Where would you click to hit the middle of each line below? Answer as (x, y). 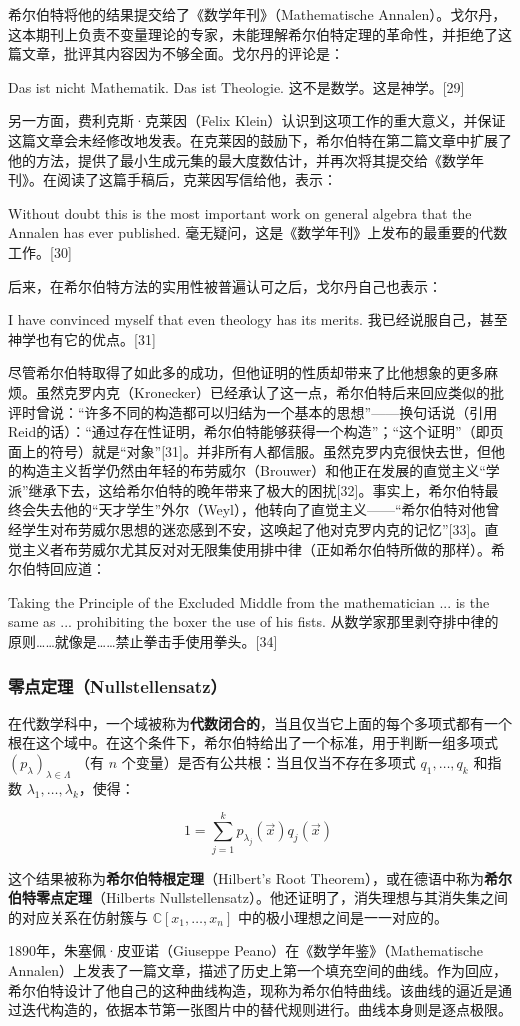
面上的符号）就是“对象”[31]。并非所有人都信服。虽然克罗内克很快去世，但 (249, 450)
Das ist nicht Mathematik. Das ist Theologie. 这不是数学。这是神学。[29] (236, 86)
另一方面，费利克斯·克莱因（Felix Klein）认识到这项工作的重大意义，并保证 (257, 120)
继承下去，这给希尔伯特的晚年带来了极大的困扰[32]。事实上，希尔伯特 (256, 489)
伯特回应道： (63, 568)
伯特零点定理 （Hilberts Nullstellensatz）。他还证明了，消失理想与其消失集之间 (258, 897)
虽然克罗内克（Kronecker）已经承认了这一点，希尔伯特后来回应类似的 (262, 391)
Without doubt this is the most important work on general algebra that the (240, 212)
